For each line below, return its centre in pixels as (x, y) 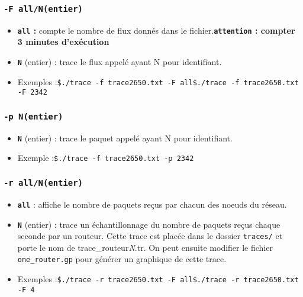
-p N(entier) (33, 116)
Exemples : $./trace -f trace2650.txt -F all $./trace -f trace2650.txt (158, 81)
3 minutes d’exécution (63, 42)
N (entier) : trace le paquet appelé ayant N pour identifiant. (125, 138)
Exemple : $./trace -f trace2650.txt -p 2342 (106, 158)
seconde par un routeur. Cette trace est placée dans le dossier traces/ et (150, 236)
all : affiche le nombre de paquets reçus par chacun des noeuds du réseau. (152, 204)
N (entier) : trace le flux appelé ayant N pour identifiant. (120, 62)
